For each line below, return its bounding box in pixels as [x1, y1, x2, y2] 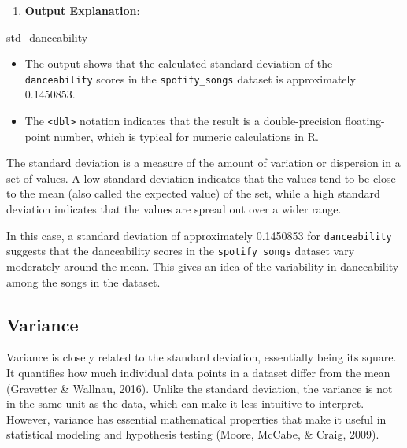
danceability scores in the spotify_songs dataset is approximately [24, 70, 356, 87]
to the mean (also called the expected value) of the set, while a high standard [6, 185, 380, 202]
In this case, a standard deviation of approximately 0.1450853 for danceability [6, 227, 392, 243]
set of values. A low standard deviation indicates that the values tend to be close [6, 169, 396, 186]
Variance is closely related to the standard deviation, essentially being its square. [6, 349, 397, 365]
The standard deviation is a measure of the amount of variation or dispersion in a [6, 154, 401, 171]
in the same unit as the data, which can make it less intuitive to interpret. [6, 395, 364, 412]
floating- [345, 113, 385, 129]
